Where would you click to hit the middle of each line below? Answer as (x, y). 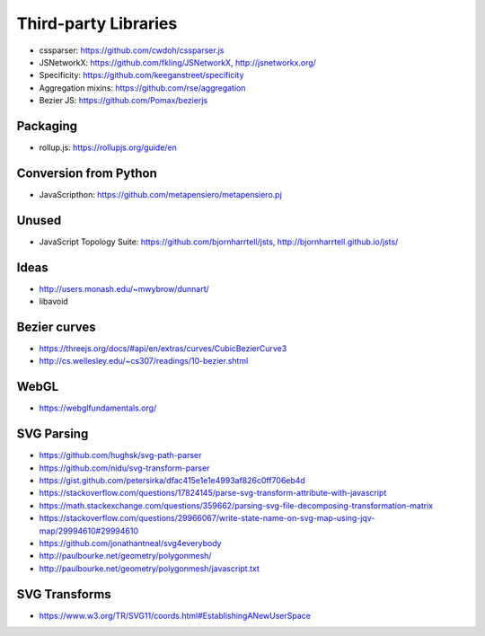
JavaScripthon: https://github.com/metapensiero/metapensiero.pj (160, 194)
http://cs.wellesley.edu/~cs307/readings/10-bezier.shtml (144, 361)
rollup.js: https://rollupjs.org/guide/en (108, 147)
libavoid (54, 302)
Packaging (47, 126)
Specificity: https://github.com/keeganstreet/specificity (141, 75)
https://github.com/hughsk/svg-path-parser (120, 455)
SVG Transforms (64, 594)
